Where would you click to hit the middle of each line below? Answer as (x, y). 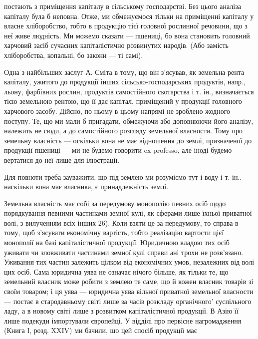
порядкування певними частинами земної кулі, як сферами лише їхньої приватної (128, 213)
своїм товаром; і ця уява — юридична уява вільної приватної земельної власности (129, 291)
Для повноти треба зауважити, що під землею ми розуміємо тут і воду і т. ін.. (123, 176)
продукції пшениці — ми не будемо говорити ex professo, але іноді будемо (118, 150)
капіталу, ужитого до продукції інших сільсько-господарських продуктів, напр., (125, 82)
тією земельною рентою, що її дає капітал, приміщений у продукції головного (123, 101)
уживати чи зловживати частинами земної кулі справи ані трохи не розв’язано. (124, 252)
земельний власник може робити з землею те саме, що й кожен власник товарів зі (129, 281)
